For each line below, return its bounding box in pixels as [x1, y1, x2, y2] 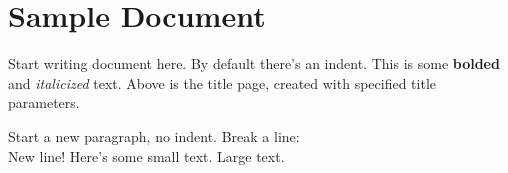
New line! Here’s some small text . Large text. [8, 145, 285, 166]
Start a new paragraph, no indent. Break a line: [8, 125, 300, 146]
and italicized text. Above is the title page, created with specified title [8, 72, 436, 93]
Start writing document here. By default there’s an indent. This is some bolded [8, 53, 500, 74]
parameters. [8, 92, 80, 113]
